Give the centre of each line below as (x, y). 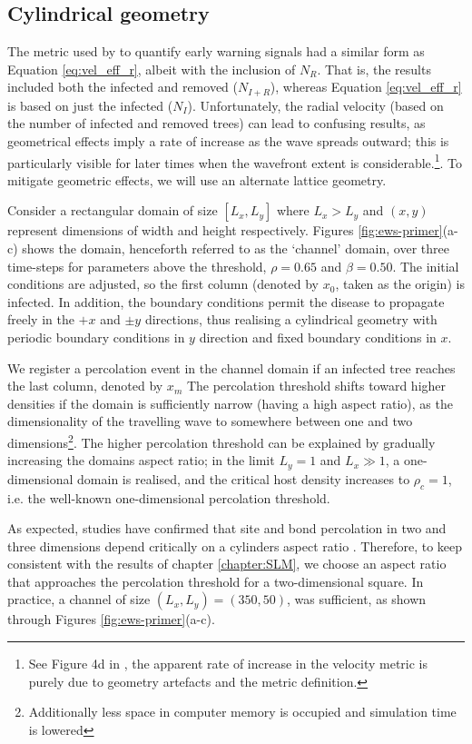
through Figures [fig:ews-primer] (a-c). (111, 619)
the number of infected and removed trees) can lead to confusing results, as (216, 123)
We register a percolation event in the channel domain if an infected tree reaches (231, 367)
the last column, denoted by (85, 386)
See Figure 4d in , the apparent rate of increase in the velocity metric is (228, 664)
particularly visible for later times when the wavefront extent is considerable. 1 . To (235, 161)
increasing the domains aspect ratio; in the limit (141, 460)
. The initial (426, 266)
